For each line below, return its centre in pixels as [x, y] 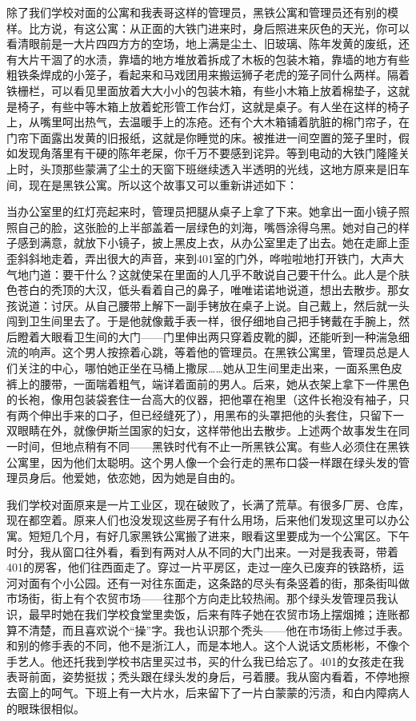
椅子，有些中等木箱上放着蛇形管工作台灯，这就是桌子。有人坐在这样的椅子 [213, 106]
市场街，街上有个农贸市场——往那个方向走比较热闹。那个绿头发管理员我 [197, 598]
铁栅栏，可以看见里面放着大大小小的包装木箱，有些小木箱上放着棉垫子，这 [202, 90]
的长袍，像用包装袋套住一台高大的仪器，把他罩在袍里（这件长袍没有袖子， [202, 399]
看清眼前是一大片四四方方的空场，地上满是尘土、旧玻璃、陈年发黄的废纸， [202, 44]
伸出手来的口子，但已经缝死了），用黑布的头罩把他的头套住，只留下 [216, 414]
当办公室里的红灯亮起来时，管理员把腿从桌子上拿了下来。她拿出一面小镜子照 [208, 211]
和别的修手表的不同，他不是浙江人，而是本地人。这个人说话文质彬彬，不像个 [208, 645]
